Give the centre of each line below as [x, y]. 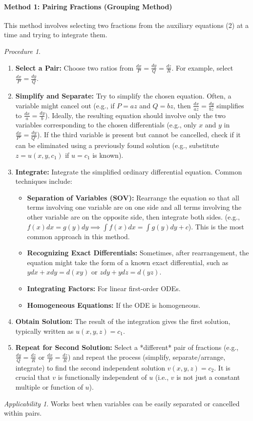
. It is [222, 367]
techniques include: [44, 181]
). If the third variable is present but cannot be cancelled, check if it [139, 135]
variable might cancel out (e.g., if [65, 105]
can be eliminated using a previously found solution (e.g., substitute [117, 145]
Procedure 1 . [22, 51]
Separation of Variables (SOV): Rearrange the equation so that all [133, 197]
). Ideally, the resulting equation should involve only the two [135, 115]
